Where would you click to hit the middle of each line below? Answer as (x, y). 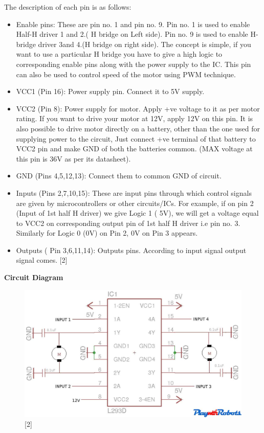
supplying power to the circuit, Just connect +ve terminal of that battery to (136, 138)
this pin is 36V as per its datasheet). (73, 158)
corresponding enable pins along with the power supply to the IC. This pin (134, 64)
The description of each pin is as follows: (68, 7)
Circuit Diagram (34, 277)
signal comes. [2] (42, 260)
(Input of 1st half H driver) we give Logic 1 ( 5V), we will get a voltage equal (137, 213)
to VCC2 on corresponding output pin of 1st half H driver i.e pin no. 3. (128, 223)
